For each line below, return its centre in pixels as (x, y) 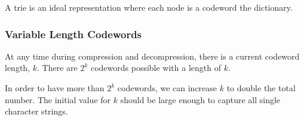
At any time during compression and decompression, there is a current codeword (152, 56)
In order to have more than (55, 88)
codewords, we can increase (167, 88)
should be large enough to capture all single (200, 99)
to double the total (261, 88)
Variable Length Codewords (73, 34)
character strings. (36, 111)
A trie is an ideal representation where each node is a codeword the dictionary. (149, 7)
